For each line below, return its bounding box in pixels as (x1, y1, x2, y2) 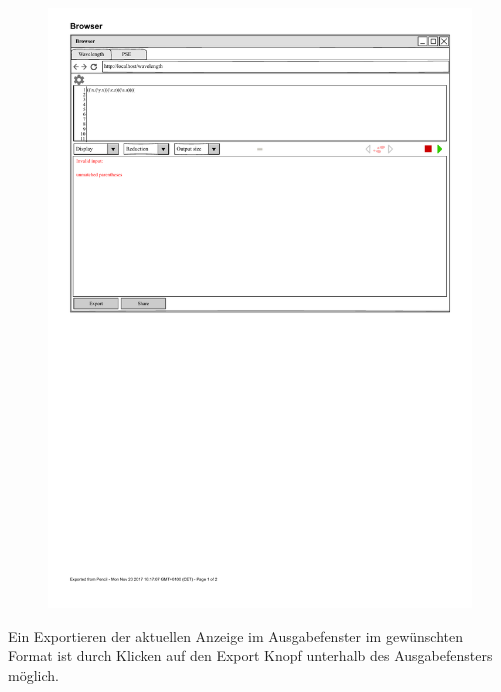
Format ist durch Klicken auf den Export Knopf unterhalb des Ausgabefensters (8, 645, 493, 666)
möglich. (8, 664, 59, 685)
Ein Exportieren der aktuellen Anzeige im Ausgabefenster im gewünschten (8, 625, 463, 646)
